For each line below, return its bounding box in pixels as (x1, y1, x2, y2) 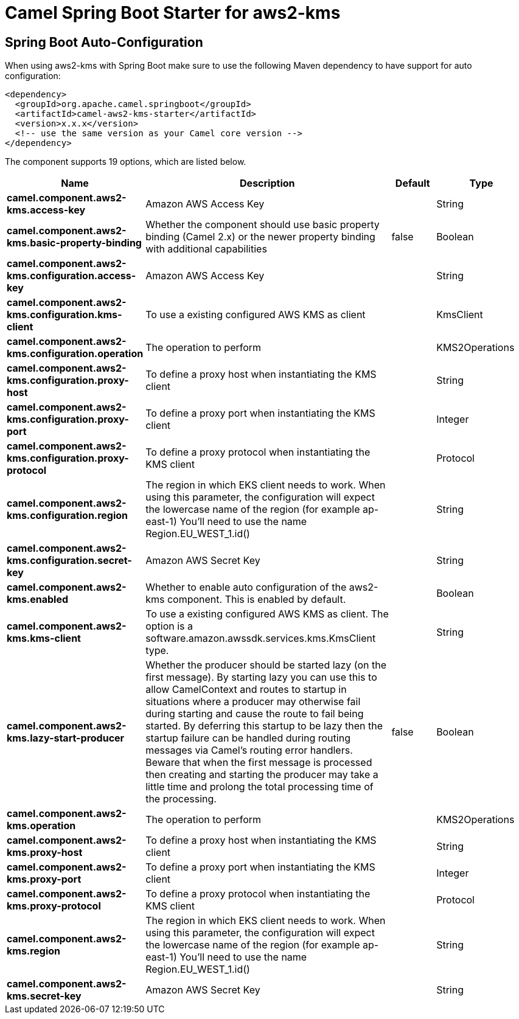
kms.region (7, 945, 61, 958)
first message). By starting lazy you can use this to (145, 671, 377, 684)
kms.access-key (7, 204, 86, 217)
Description (240, 177, 295, 190)
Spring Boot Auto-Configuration (5, 34, 203, 50)
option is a (145, 620, 193, 633)
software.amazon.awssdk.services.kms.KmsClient (145, 632, 376, 645)
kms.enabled (7, 593, 69, 606)
